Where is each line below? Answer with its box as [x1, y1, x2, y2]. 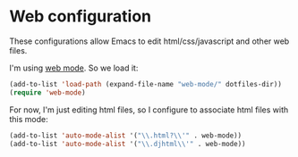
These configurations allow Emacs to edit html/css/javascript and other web [9, 36, 290, 46]
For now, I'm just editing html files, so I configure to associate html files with [9, 104, 289, 115]
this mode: [9, 113, 49, 124]
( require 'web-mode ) [9, 87, 87, 97]
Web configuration [9, 6, 152, 27]
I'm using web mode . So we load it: [9, 62, 139, 73]
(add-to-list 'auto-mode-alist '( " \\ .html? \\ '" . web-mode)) [9, 131, 243, 140]
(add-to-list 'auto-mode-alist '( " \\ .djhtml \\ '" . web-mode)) [9, 139, 246, 148]
